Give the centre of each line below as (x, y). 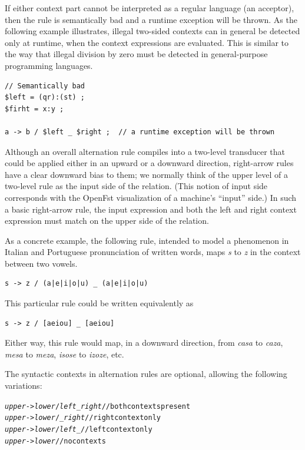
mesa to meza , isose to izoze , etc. (64, 354)
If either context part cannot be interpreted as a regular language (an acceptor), (150, 8)
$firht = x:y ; (34, 109)
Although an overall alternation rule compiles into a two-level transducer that (145, 151)
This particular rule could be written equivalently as (99, 303)
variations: (24, 386)
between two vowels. (41, 263)
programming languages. (49, 65)
